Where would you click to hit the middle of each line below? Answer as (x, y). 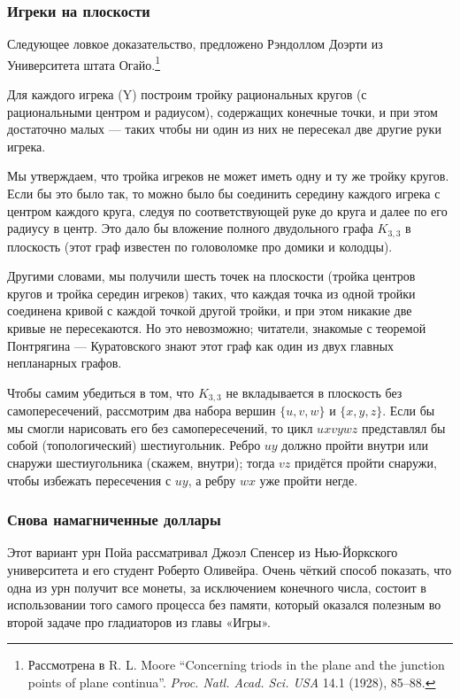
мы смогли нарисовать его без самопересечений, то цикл (160, 427)
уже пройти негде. (309, 480)
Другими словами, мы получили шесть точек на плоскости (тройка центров (211, 276)
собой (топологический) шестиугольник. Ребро (134, 445)
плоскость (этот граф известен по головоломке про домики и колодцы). (200, 246)
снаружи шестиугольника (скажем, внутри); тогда (141, 463)
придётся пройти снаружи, (365, 463)
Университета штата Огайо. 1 (84, 63)
